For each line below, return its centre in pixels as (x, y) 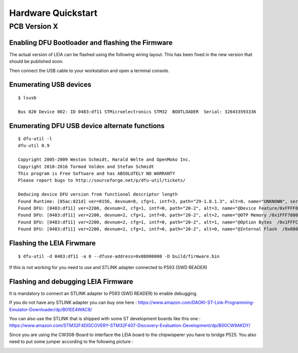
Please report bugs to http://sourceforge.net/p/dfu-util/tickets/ (102, 180)
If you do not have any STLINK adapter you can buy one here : (73, 302)
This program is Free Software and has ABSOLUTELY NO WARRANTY (97, 174)
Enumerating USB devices (50, 85)
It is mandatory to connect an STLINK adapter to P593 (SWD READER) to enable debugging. (103, 293)
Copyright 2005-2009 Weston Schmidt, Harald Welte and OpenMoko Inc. (105, 160)
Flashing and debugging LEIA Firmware (71, 281)
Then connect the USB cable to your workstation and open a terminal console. (89, 71)
